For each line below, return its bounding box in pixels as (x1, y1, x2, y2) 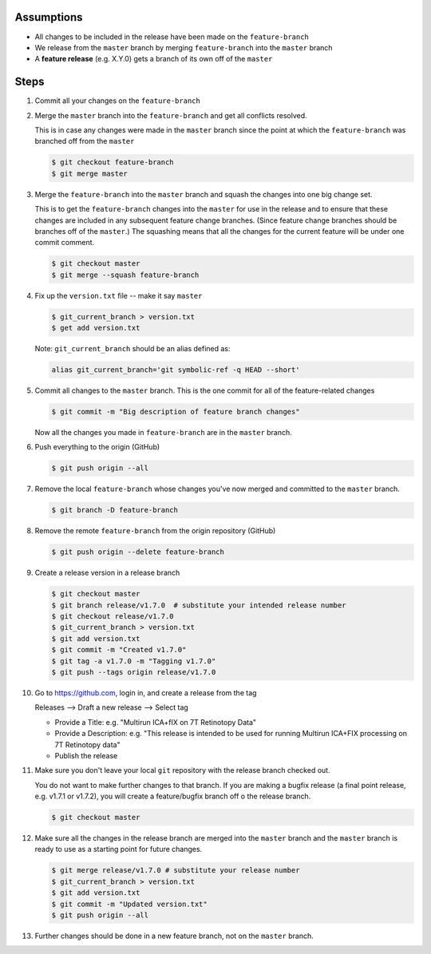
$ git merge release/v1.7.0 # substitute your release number (51, 866, 300, 875)
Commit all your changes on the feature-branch (34, 96, 201, 105)
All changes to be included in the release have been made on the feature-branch (34, 32, 309, 42)
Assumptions (14, 10, 83, 24)
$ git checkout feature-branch (51, 158, 175, 167)
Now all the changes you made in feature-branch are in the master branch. (34, 427, 293, 437)
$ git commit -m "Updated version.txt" (51, 899, 208, 908)
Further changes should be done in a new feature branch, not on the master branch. (34, 931, 314, 940)
